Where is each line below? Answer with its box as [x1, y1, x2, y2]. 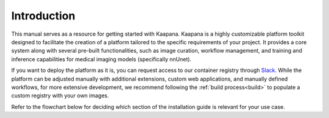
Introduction [11, 9, 76, 22]
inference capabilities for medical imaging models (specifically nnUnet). [11, 55, 192, 63]
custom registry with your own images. [11, 92, 109, 99]
